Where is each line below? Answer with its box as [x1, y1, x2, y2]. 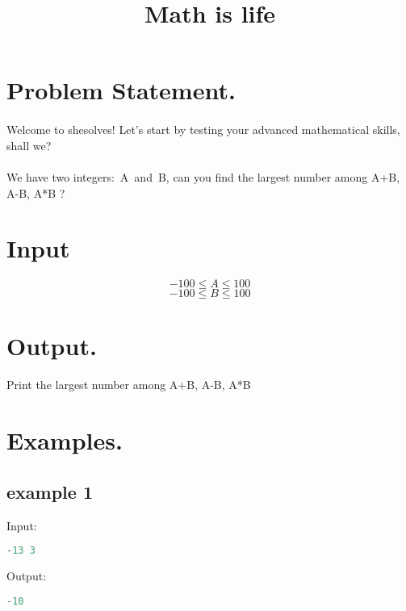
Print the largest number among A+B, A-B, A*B [6, 376, 251, 393]
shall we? [6, 136, 52, 153]
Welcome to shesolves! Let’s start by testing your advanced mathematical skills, [6, 121, 400, 138]
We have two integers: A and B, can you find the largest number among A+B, [6, 168, 400, 185]
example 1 [6, 479, 93, 504]
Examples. [6, 424, 123, 457]
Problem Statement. [6, 73, 236, 107]
